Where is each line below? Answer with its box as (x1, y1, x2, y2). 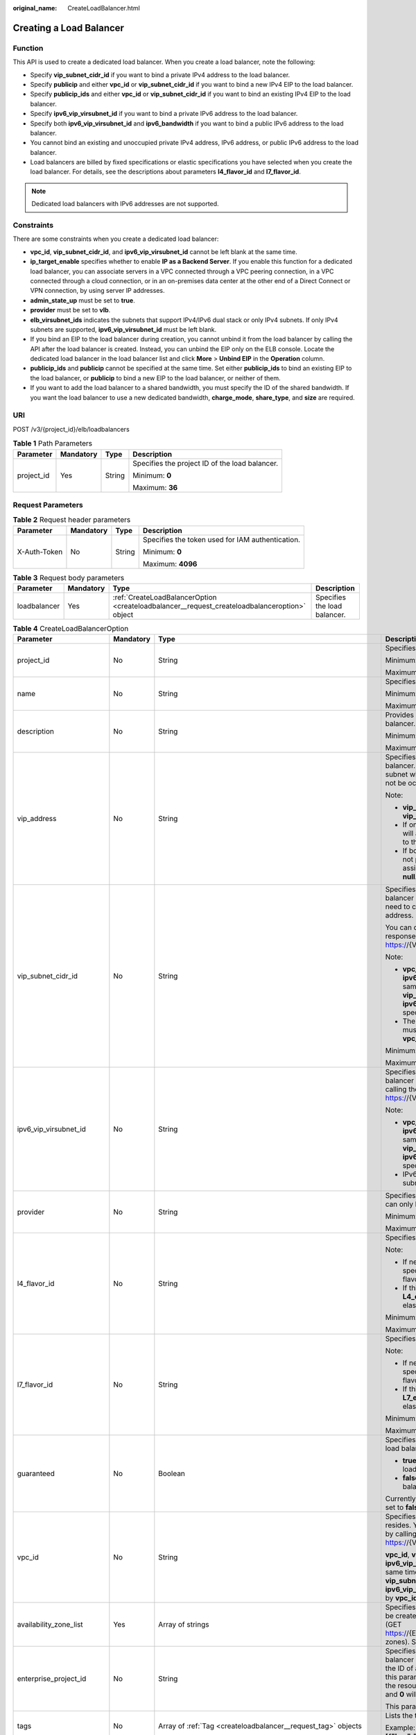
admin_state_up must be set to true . (30, 296, 135, 305)
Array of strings (158, 1620, 209, 1630)
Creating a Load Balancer (12, 22, 125, 34)
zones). (385, 1637, 410, 1647)
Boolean (158, 1469, 185, 1478)
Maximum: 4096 (142, 559, 198, 568)
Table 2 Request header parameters (12, 515, 131, 525)
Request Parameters (12, 500, 83, 509)
